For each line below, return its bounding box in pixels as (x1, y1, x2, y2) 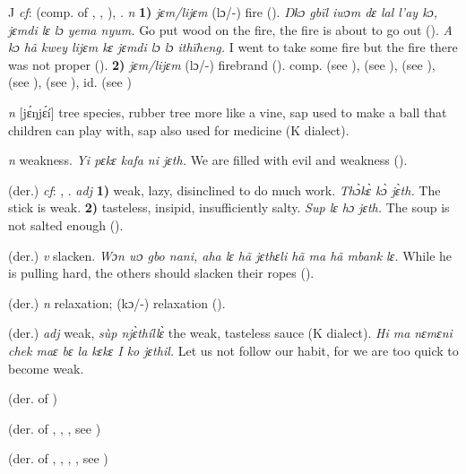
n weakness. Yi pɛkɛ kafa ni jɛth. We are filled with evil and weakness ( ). (8, 151, 408, 169)
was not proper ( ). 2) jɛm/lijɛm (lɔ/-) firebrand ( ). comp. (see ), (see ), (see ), (8, 55, 436, 73)
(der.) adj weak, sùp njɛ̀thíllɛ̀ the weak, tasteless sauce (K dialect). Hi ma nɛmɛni (8, 323, 453, 342)
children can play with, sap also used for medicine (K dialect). (8, 120, 349, 139)
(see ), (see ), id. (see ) (8, 73, 132, 91)
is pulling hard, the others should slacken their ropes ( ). (8, 263, 315, 282)
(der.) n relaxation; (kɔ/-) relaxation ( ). (8, 293, 226, 312)
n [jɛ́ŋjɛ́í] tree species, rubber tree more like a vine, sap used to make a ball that (8, 102, 447, 121)
